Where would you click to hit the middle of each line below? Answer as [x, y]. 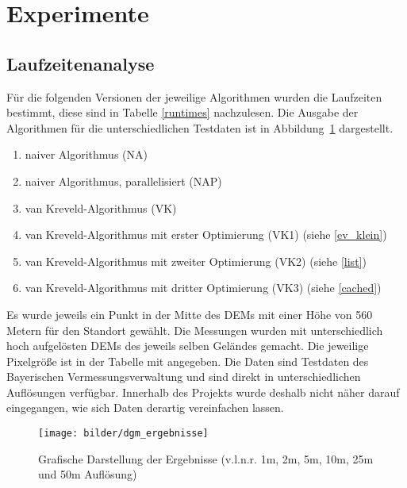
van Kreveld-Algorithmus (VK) [101, 207]
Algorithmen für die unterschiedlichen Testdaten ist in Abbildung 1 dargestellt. [200, 127]
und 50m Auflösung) [88, 474]
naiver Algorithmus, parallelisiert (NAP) [123, 181]
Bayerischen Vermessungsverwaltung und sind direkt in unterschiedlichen [184, 377]
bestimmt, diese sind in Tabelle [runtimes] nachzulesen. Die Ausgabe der [182, 112]
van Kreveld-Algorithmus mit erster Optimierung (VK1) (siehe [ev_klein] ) [206, 234]
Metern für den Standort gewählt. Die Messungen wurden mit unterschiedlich [195, 330]
